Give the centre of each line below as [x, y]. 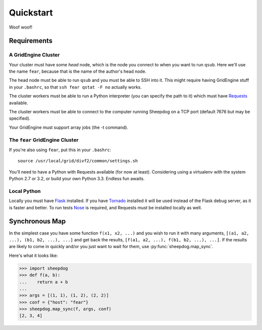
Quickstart [31, 13]
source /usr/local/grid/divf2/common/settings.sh [78, 161]
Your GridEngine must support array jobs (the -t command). [69, 127]
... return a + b [43, 282]
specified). [20, 118]
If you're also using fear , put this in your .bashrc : [60, 150]
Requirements [31, 41]
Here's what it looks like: [33, 255]
